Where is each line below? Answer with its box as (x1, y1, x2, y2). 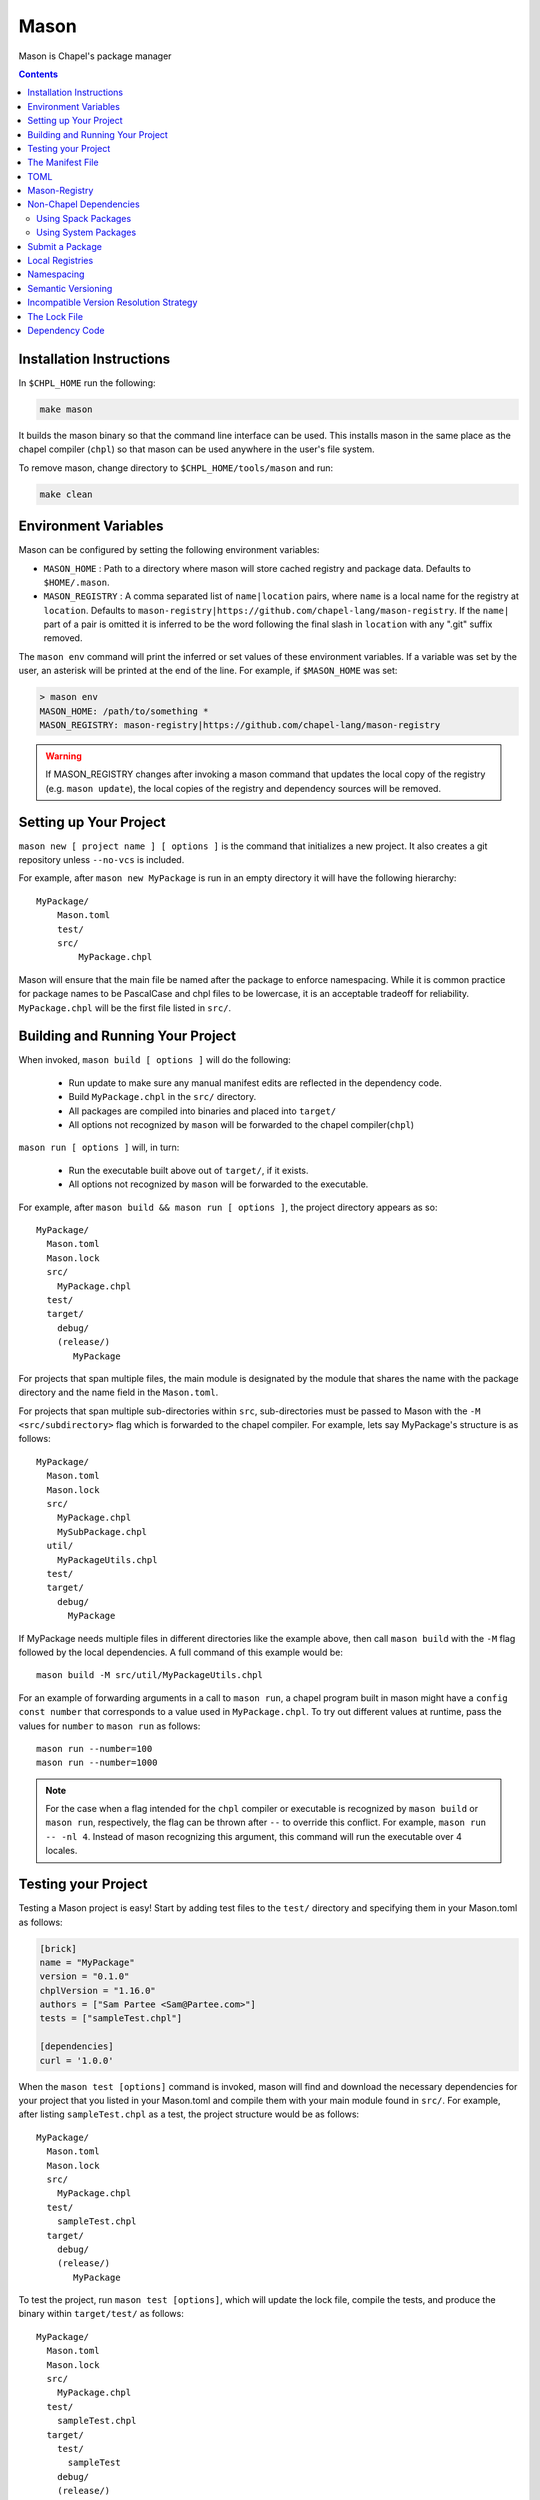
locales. (45, 1845, 78, 1857)
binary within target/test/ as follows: (18, 2308, 184, 2320)
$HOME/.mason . (43, 576, 110, 588)
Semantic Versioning (27, 282, 113, 294)
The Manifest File (27, 156, 99, 169)
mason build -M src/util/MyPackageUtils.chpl (36, 1670, 264, 1681)
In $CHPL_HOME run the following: (18, 376, 156, 389)
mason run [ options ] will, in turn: (18, 1141, 180, 1154)
